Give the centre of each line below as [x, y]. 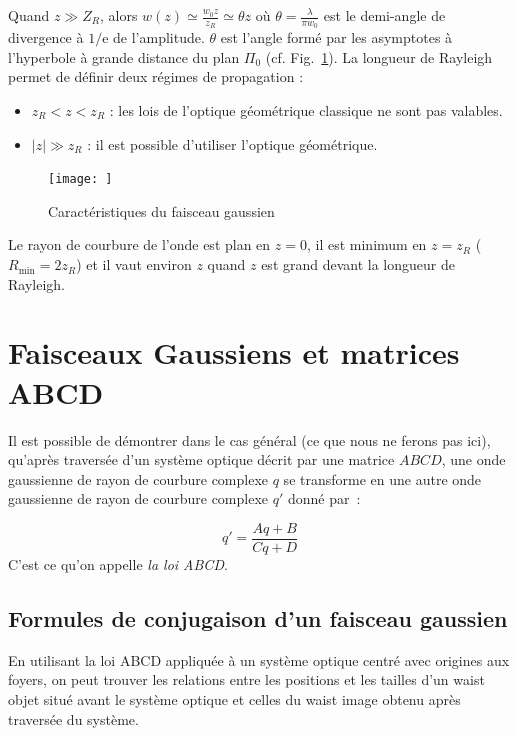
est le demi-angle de [384, 15]
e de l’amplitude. [153, 37]
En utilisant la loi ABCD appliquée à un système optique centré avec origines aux [259, 659]
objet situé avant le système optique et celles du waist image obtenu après [234, 698]
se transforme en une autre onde [382, 478]
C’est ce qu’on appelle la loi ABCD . [118, 563]
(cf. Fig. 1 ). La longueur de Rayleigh [379, 56]
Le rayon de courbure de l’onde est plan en [139, 244]
